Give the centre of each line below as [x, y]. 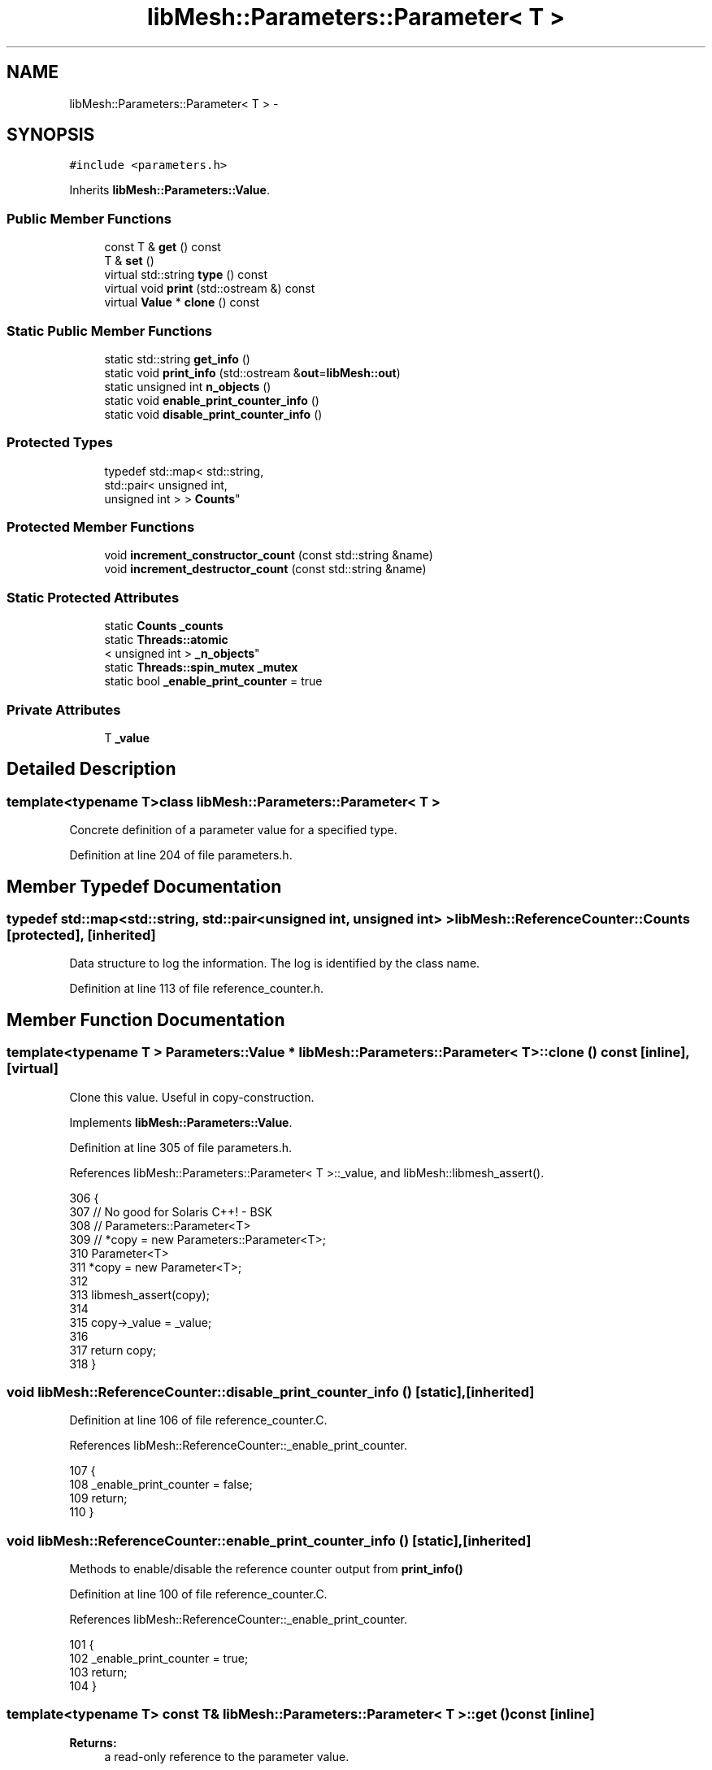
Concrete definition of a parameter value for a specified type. [233, 830]
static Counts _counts [164, 626]
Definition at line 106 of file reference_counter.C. [198, 1420]
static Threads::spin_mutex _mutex [201, 668]
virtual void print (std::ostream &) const [210, 289]
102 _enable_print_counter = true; [159, 1659]
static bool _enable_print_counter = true [213, 681]
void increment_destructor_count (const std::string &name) [265, 569]
